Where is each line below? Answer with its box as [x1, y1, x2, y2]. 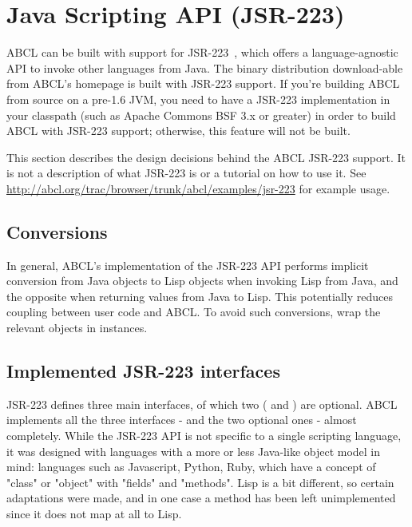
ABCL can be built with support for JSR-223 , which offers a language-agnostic [6, 44, 398, 61]
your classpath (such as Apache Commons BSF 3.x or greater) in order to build [6, 106, 396, 123]
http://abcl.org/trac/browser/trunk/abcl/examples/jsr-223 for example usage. [6, 180, 390, 196]
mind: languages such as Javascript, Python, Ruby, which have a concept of [6, 458, 376, 475]
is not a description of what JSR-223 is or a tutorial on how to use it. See [6, 164, 366, 181]
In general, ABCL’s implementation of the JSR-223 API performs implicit [6, 256, 369, 273]
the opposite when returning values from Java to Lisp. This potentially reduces [6, 287, 393, 304]
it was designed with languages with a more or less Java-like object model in [6, 442, 381, 459]
